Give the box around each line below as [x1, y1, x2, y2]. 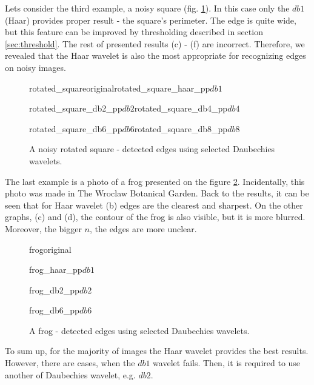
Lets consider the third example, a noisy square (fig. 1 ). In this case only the [5, 2, 290, 14]
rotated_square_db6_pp [29, 122, 122, 135]
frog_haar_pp [29, 263, 82, 276]
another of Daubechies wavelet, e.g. [5, 368, 136, 381]
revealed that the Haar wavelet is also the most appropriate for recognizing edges [5, 49, 306, 62]
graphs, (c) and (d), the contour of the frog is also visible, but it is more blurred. [5, 210, 306, 223]
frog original [29, 243, 72, 255]
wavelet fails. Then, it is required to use [153, 357, 301, 369]
